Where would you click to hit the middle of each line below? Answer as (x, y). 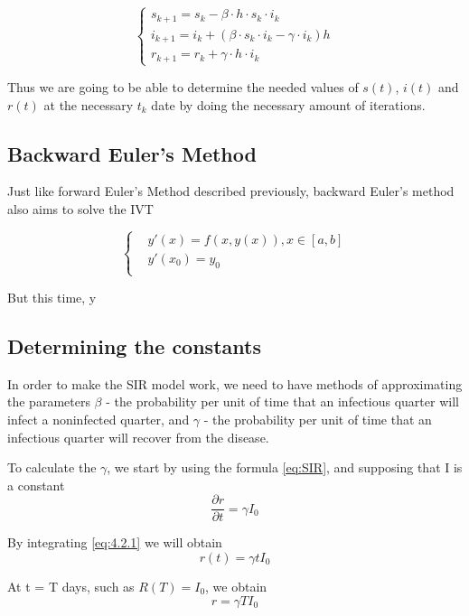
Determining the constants (134, 345)
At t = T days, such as (71, 586)
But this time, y (52, 297)
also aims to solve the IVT (80, 208)
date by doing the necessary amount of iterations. (288, 104)
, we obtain (236, 586)
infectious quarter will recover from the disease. (138, 437)
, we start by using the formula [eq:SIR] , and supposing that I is (285, 467)
